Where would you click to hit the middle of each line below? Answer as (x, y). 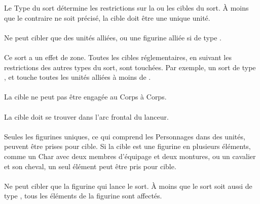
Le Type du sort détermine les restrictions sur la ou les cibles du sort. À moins (126, 8)
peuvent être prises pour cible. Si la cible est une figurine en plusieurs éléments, (127, 146)
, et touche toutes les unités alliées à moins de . (78, 77)
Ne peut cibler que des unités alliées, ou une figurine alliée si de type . (113, 37)
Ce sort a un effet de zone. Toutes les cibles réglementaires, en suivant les (118, 57)
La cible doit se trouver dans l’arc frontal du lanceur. (86, 116)
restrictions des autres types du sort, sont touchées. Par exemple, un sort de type (130, 67)
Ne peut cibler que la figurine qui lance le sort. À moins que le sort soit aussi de (128, 186)
